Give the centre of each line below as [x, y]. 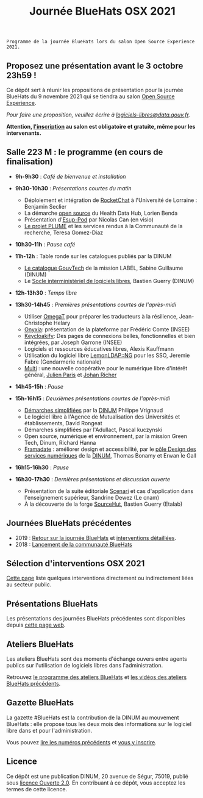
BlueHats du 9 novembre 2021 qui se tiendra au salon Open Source [91, 96]
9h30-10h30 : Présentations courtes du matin [73, 188]
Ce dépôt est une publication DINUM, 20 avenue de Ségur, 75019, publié [98, 776]
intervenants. [24, 133]
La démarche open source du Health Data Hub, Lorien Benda [101, 213]
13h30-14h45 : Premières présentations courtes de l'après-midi [96, 304]
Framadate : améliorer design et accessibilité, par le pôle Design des [110, 449]
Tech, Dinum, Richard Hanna [60, 442]
